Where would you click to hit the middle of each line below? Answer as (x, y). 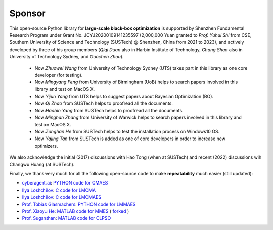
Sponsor (28, 13)
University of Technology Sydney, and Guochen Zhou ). (66, 57)
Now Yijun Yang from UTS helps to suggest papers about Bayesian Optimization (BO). (124, 97)
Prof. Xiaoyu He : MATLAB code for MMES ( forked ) (76, 211)
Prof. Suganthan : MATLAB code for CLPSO (66, 218)
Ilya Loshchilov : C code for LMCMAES (61, 197)
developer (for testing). (59, 75)
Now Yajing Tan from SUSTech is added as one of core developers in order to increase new (130, 139)
